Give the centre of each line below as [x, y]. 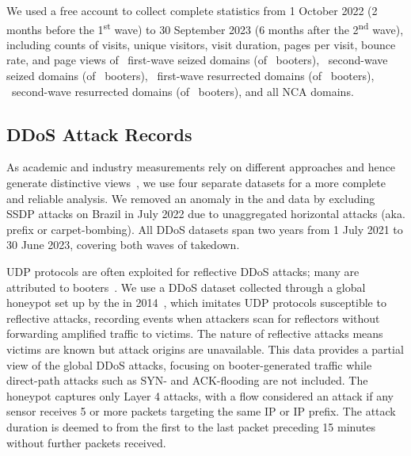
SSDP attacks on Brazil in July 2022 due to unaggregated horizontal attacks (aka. [206, 214]
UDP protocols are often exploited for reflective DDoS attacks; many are [183, 271]
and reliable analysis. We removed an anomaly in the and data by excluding [191, 198]
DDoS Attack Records [99, 134]
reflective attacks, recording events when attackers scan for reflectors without [193, 318]
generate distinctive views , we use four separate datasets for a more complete [196, 183]
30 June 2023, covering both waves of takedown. [123, 245]
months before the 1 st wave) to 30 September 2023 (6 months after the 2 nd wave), [205, 28]
